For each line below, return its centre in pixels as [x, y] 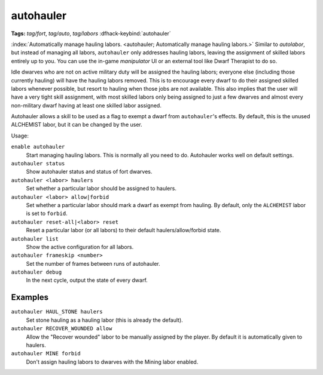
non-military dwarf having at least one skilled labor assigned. [86, 105]
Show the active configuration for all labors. [80, 247]
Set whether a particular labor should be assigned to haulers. [101, 189]
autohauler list [35, 239]
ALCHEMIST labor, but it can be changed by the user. [77, 125]
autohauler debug [36, 272]
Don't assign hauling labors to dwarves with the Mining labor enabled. [112, 362]
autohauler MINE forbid [46, 354]
